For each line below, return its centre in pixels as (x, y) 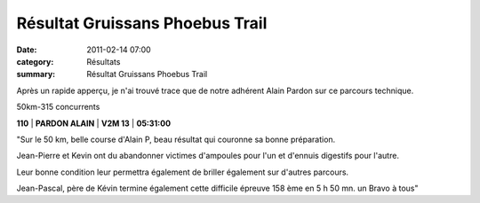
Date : (27, 50)
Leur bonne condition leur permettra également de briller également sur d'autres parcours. (183, 172)
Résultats (104, 61)
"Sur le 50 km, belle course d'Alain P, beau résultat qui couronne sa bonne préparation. (176, 139)
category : (35, 61)
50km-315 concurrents (58, 107)
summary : (36, 74)
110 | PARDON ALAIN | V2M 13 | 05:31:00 (94, 123)
